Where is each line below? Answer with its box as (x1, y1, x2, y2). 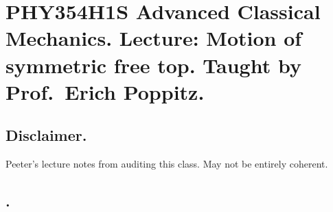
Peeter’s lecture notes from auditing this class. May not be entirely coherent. (5, 157, 328, 171)
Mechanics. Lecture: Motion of (5, 24, 302, 52)
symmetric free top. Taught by (5, 51, 301, 79)
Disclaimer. (5, 124, 87, 146)
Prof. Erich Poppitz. (5, 77, 205, 105)
